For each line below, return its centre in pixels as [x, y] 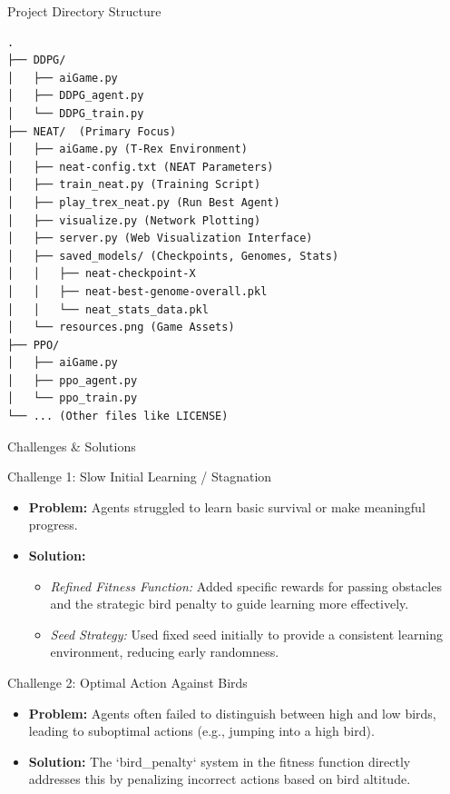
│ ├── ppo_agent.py [73, 380]
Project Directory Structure [84, 11]
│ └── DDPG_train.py [76, 113]
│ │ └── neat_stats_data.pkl [108, 309]
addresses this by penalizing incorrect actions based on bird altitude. [220, 779]
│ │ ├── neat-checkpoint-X [102, 274]
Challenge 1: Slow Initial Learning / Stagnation [140, 476]
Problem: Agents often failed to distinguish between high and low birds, [232, 713]
